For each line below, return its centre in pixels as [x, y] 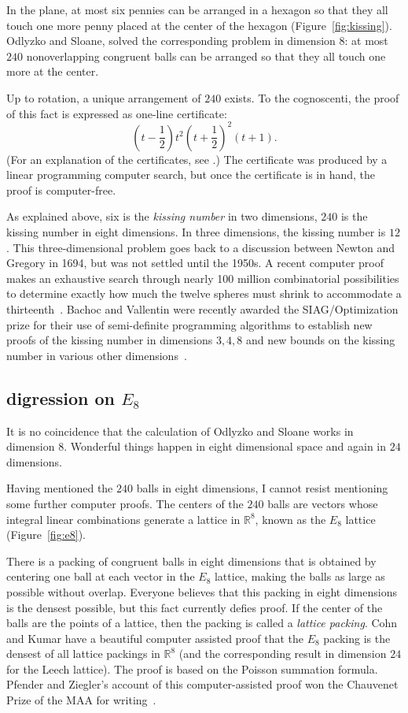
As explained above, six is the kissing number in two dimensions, [162, 216]
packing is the [357, 638]
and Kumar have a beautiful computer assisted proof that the [155, 638]
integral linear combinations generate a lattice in [123, 519]
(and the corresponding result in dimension [283, 654]
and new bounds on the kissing [321, 340]
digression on [61, 397]
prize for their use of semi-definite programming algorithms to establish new [189, 324]
